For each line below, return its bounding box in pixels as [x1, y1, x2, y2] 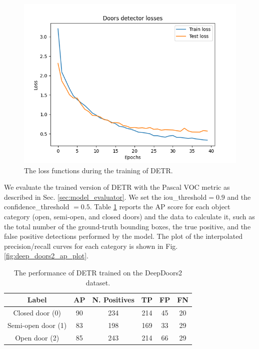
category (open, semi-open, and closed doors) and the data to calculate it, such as [4, 211, 255, 221]
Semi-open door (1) [7, 319, 67, 330]
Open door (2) [15, 332, 59, 342]
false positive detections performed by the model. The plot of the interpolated [4, 231, 243, 241]
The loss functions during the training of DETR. [24, 165, 173, 175]
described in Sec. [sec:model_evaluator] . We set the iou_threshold [4, 191, 207, 202]
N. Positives [92, 294, 134, 305]
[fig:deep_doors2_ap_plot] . [4, 250, 88, 261]
